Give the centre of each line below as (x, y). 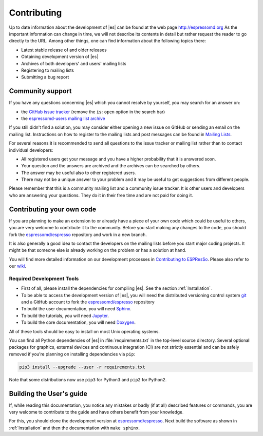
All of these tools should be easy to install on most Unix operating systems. (85, 331)
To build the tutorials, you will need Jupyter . (65, 316)
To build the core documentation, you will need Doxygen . (78, 322)
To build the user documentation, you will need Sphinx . (76, 309)
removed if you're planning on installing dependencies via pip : (72, 354)
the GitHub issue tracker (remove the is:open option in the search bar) (93, 112)
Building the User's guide (48, 393)
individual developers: (31, 150)
